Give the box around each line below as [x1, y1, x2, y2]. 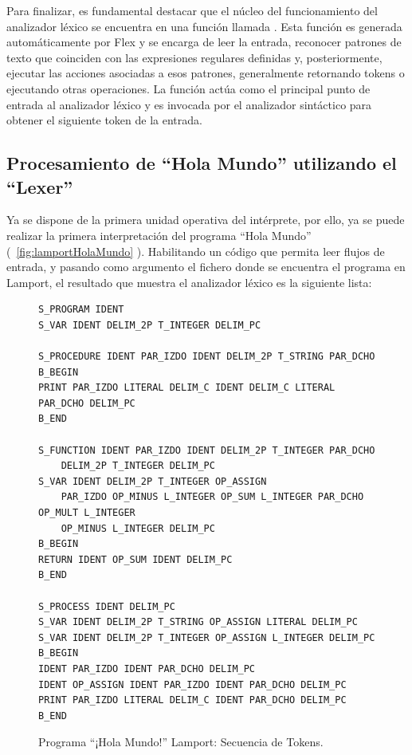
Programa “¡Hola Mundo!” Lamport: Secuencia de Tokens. [38, 733, 324, 750]
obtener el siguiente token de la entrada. [6, 112, 202, 128]
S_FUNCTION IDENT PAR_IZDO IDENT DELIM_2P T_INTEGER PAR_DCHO [38, 444, 375, 456]
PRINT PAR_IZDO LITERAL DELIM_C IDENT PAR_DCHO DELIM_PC [38, 694, 347, 706]
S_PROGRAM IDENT [38, 304, 124, 316]
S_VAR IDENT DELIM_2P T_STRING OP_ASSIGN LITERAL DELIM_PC [38, 616, 358, 628]
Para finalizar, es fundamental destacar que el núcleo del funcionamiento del [6, 2, 378, 18]
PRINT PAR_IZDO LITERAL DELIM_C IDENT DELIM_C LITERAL [38, 382, 335, 394]
